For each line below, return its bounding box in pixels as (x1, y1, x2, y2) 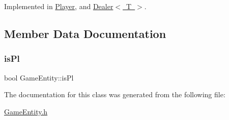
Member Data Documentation (4, 25, 166, 41)
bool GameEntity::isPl (4, 72, 74, 83)
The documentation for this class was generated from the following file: (4, 89, 225, 100)
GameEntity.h (4, 106, 48, 116)
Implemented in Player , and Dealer (4, 1, 113, 11)
